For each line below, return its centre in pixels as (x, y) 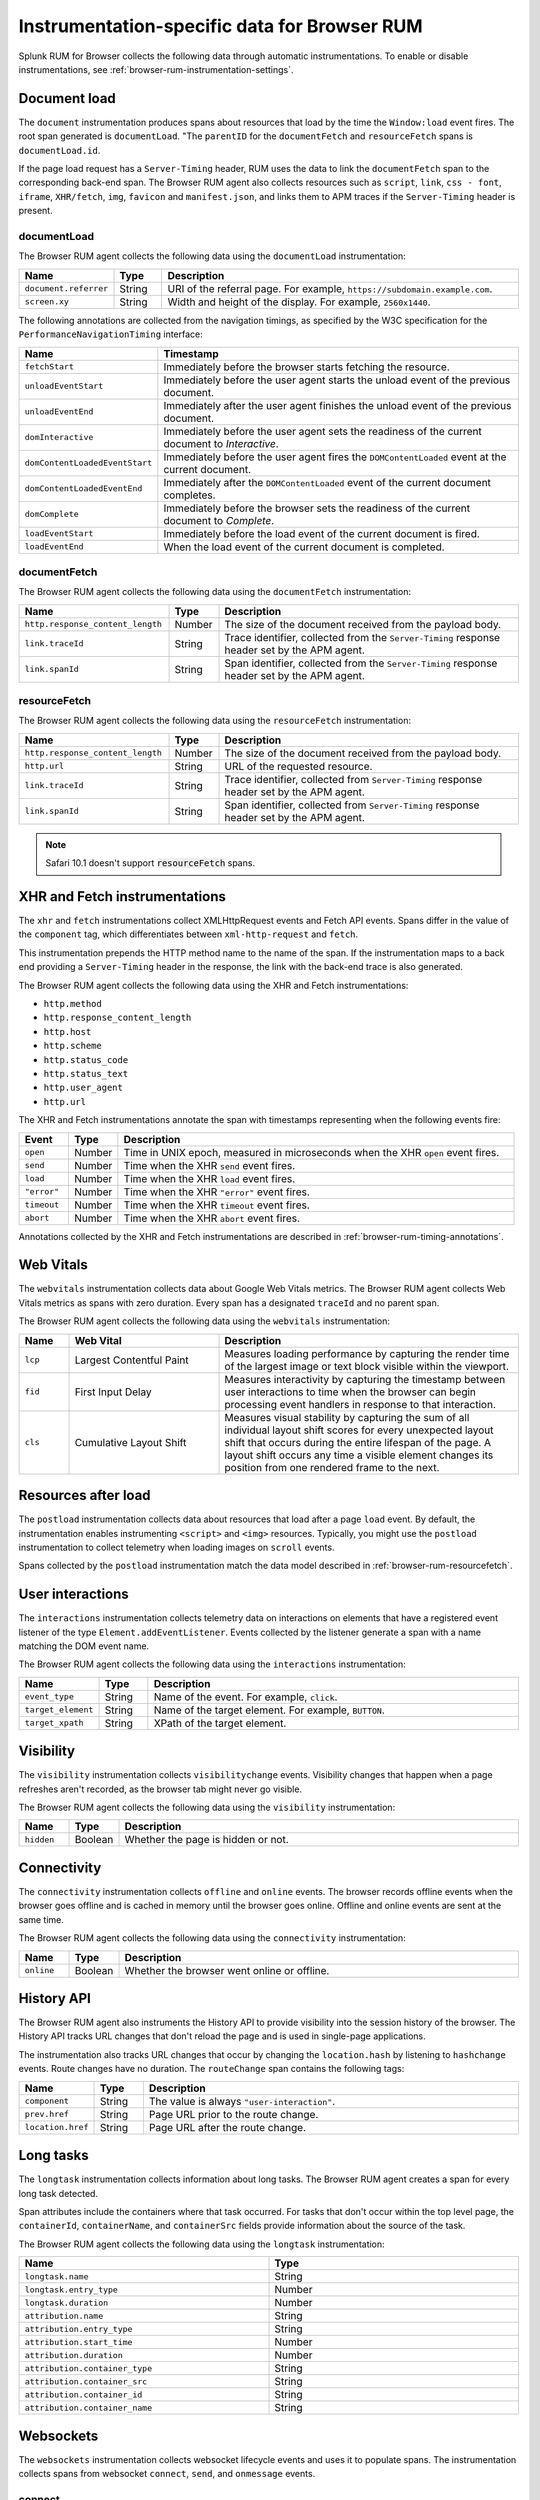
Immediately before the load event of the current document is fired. (321, 533)
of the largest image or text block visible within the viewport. (367, 1366)
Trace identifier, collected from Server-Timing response (353, 779)
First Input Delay (113, 1392)
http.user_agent (83, 1088)
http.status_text (86, 1073)
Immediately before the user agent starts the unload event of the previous (337, 380)
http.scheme (72, 1046)
